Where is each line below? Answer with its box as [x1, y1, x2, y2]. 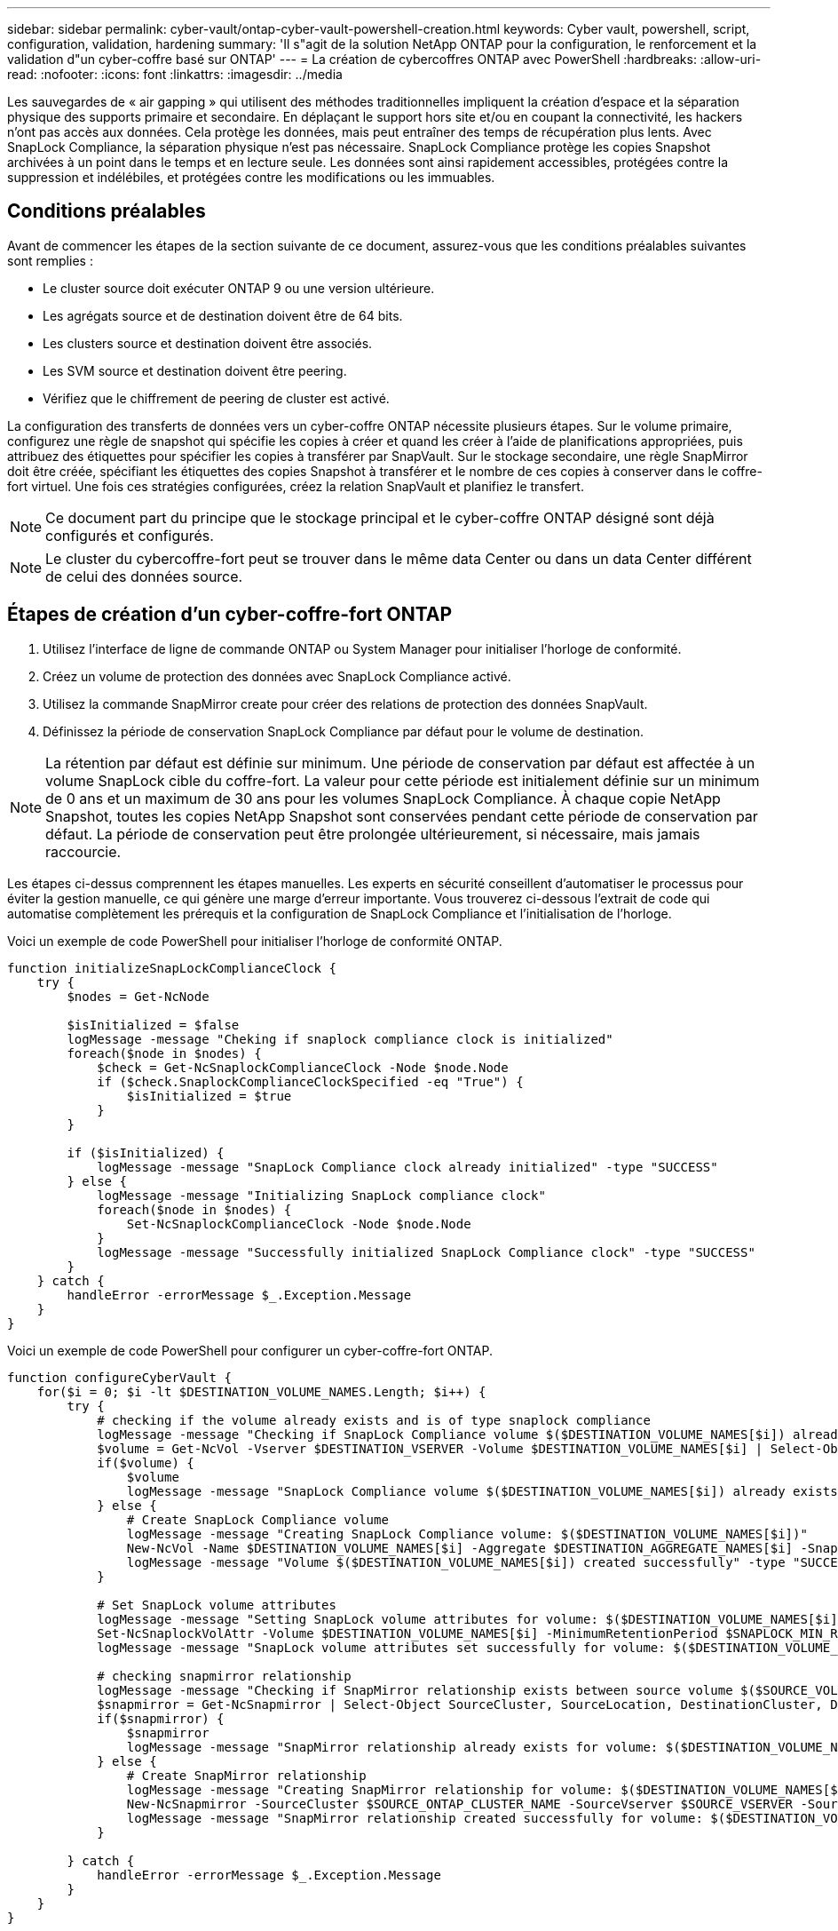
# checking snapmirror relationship [97, 1668, 352, 1683]
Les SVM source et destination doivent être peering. [43, 362, 347, 378]
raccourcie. [45, 842, 122, 861]
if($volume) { [97, 1455, 194, 1470]
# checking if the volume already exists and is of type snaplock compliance [97, 1412, 651, 1427]
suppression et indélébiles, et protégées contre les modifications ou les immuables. [7, 170, 495, 185]
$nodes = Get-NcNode [67, 989, 209, 1004]
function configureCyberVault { [7, 1370, 232, 1385]
